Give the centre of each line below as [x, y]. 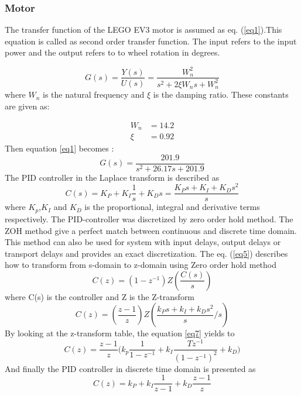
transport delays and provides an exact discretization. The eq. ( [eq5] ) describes [146, 253]
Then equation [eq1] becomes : [59, 148]
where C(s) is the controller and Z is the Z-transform [100, 296]
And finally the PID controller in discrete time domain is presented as [130, 368]
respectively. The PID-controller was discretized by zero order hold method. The [149, 218]
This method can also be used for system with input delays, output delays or [143, 242]
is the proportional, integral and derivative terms [172, 207]
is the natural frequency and [94, 94]
